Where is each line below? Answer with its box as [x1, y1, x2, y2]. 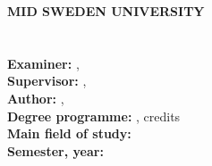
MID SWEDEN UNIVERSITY [7, 2, 205, 20]
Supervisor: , [7, 71, 87, 90]
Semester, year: [7, 141, 104, 160]
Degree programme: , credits [7, 106, 181, 125]
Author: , [7, 88, 64, 107]
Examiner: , [7, 54, 80, 72]
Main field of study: [7, 124, 131, 143]
